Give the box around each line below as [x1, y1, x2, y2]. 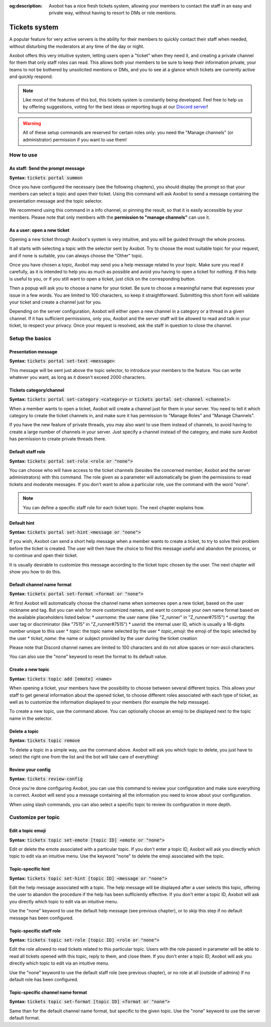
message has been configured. [9, 915, 74, 921]
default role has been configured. [9, 976, 79, 982]
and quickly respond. [9, 73, 53, 80]
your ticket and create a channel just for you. [9, 299, 102, 305]
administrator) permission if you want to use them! [23, 136, 127, 143]
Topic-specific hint [9, 866, 50, 872]
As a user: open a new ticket [9, 227, 70, 233]
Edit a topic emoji [9, 827, 46, 834]
